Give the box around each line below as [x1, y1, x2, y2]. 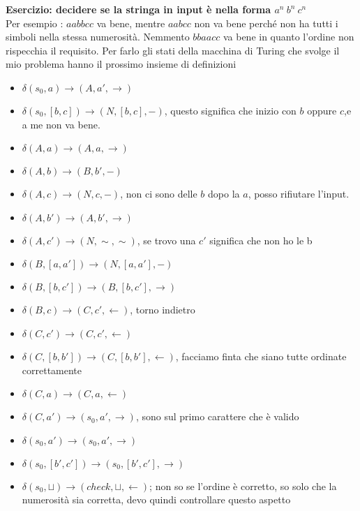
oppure [307, 103, 337, 117]
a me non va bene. [22, 117, 100, 131]
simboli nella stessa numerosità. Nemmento [6, 29, 190, 44]
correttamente [22, 362, 82, 377]
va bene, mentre [96, 15, 165, 30]
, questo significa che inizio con [164, 103, 297, 117]
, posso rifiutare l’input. [248, 186, 350, 201]
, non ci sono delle [120, 186, 197, 201]
